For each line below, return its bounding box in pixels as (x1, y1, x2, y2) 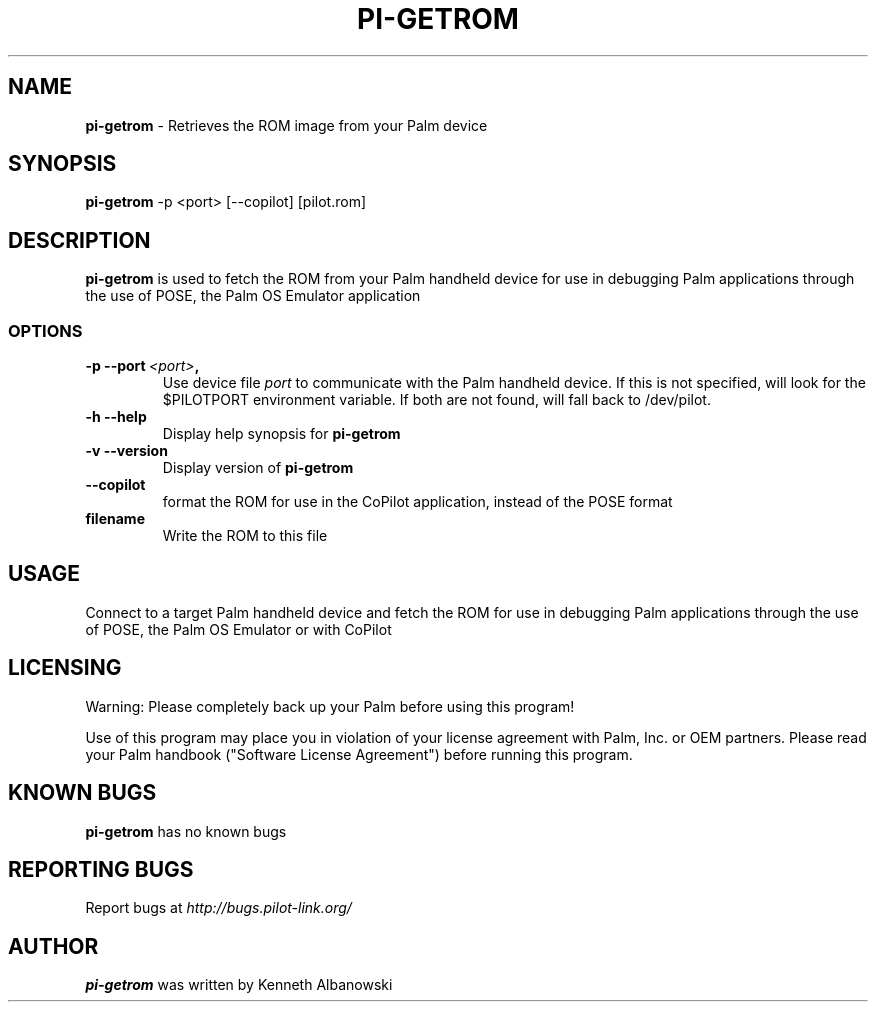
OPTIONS (8, 320, 83, 341)
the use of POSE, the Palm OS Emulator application (85, 287, 421, 305)
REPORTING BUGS (8, 856, 194, 882)
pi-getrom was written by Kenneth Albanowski (85, 976, 393, 994)
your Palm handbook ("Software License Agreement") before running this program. (85, 745, 633, 763)
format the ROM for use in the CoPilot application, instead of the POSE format (162, 493, 673, 511)
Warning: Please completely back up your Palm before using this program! (85, 697, 575, 715)
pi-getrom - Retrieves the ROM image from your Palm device (85, 116, 488, 134)
